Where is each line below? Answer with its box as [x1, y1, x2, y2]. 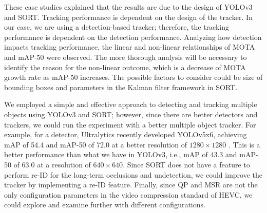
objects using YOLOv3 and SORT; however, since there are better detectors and [4, 109, 258, 119]
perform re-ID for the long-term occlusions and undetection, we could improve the [4, 169, 263, 180]
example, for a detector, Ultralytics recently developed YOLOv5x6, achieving [4, 129, 247, 140]
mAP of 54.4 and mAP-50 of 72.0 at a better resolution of [4, 139, 187, 150]
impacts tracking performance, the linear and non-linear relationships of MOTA [4, 41, 255, 52]
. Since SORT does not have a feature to [123, 159, 250, 169]
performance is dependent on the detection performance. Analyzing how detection [4, 31, 262, 42]
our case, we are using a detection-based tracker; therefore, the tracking [4, 22, 229, 32]
